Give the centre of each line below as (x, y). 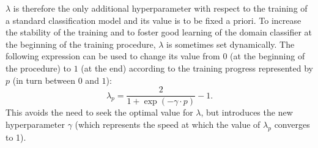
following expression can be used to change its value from (113, 56)
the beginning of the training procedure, (81, 44)
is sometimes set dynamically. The (231, 44)
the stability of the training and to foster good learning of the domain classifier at (159, 32)
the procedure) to (39, 68)
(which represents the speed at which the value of (168, 124)
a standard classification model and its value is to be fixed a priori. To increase (153, 20)
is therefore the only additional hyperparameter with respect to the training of (160, 8)
